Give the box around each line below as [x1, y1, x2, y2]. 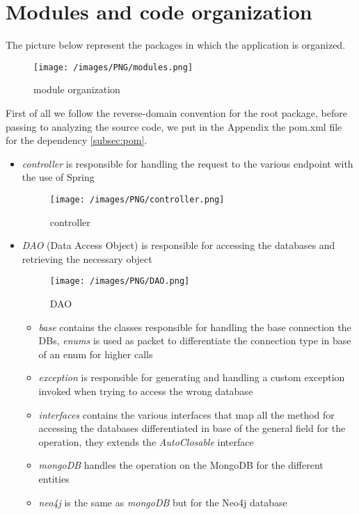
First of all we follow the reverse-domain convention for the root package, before [6, 105, 347, 120]
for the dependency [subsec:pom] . [6, 133, 147, 147]
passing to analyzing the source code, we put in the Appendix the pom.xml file [6, 119, 342, 134]
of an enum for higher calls [38, 346, 153, 361]
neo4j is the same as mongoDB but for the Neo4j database [38, 495, 287, 509]
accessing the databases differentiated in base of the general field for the [38, 421, 346, 435]
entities [38, 471, 70, 485]
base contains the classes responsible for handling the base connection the [38, 319, 351, 334]
